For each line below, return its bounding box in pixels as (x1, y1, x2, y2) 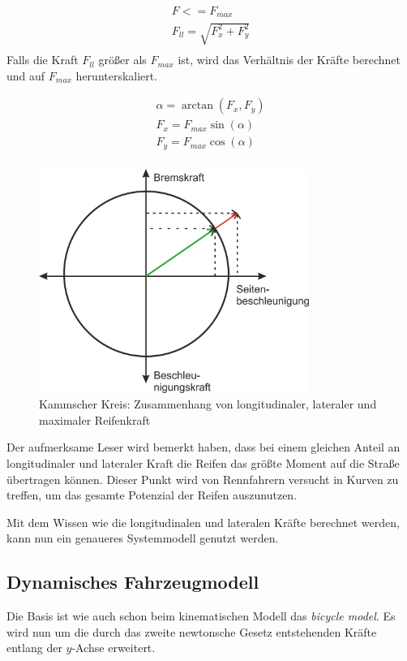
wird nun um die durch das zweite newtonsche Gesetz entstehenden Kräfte (6, 623, 377, 640)
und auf (6, 67, 45, 84)
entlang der (6, 639, 62, 656)
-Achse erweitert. (71, 639, 156, 656)
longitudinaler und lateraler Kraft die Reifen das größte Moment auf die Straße (6, 454, 400, 471)
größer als (98, 51, 147, 68)
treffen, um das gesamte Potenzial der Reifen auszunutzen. (6, 486, 298, 503)
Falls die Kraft (6, 51, 79, 68)
